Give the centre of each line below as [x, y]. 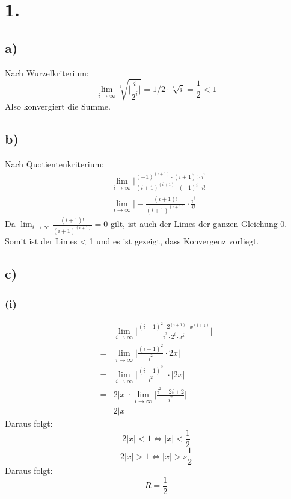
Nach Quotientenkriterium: [54, 163]
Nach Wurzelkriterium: [47, 73]
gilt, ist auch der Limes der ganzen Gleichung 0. [199, 224]
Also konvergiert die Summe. [58, 106]
